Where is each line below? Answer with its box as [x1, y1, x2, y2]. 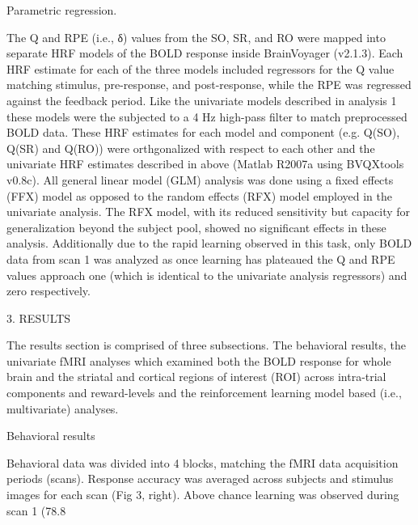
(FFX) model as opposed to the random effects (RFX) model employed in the [6, 187, 393, 204]
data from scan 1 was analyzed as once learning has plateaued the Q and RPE [6, 250, 395, 267]
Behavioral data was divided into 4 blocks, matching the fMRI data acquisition [6, 454, 399, 471]
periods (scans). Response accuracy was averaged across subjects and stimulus [6, 470, 394, 487]
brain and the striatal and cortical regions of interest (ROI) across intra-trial [6, 368, 386, 385]
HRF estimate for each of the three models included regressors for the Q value [6, 60, 395, 77]
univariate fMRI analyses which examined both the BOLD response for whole [6, 352, 391, 369]
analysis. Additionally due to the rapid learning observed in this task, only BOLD [6, 235, 412, 252]
